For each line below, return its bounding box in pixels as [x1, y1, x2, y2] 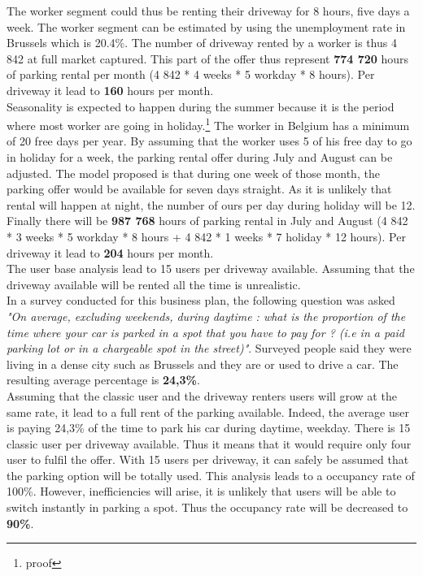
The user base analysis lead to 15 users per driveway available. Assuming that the [7, 260, 415, 277]
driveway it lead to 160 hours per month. [7, 81, 214, 98]
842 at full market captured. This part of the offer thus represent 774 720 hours [7, 50, 409, 67]
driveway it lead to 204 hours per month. [7, 244, 214, 261]
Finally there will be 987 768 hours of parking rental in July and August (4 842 [7, 212, 408, 229]
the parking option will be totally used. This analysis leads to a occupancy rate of [7, 466, 415, 483]
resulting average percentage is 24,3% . [7, 371, 200, 388]
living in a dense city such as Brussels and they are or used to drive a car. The [7, 355, 399, 372]
